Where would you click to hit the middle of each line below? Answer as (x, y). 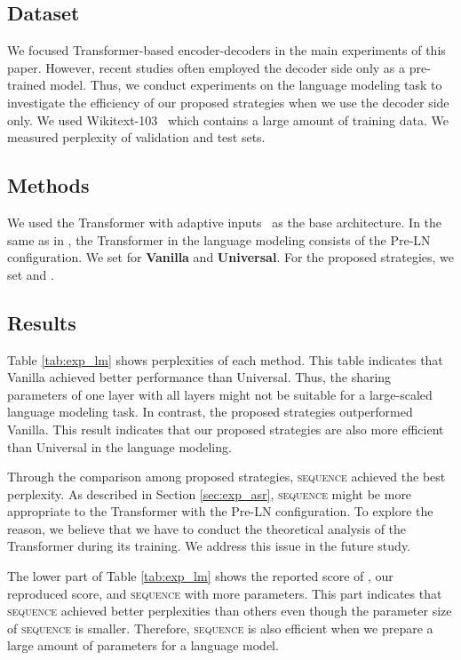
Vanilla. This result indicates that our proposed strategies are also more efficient (226, 429)
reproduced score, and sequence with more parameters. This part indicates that (225, 593)
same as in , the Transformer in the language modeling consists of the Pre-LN (219, 239)
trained (27, 85)
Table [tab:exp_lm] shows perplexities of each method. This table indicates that (225, 359)
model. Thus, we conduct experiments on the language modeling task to (246, 85)
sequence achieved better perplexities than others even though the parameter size (230, 611)
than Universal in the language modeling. (119, 446)
